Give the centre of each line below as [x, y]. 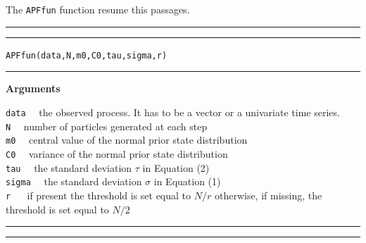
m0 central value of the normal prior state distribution [127, 140]
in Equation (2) [176, 167]
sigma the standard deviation [74, 181]
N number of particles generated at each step [107, 126]
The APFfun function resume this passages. [98, 9]
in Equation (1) [187, 181]
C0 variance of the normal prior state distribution [117, 153]
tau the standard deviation [69, 167]
